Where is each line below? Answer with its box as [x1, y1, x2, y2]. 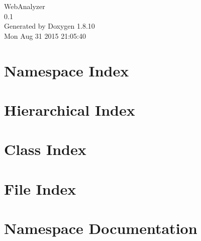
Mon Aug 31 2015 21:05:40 [4, 30, 86, 41]
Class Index [4, 139, 86, 159]
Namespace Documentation [4, 218, 197, 238]
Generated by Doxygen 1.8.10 [4, 21, 95, 31]
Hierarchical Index [4, 99, 135, 120]
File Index [4, 178, 76, 199]
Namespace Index [4, 60, 129, 81]
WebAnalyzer [4, 1, 45, 11]
